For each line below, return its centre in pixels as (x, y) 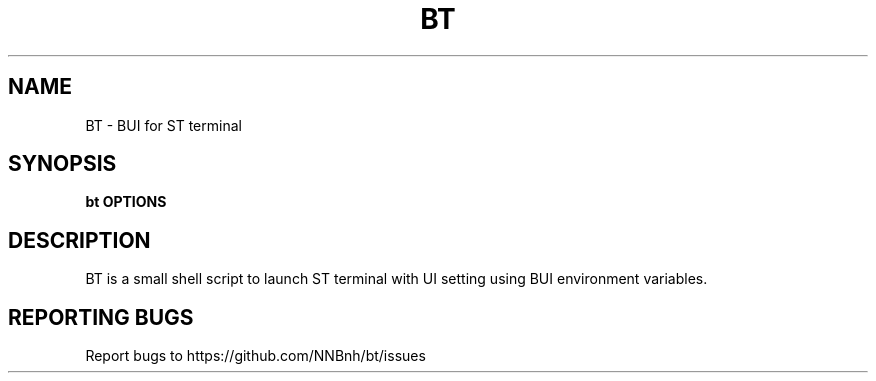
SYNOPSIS (62, 164)
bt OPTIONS (126, 202)
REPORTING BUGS (101, 317)
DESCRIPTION (79, 240)
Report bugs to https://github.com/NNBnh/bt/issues (255, 356)
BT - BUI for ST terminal (163, 125)
